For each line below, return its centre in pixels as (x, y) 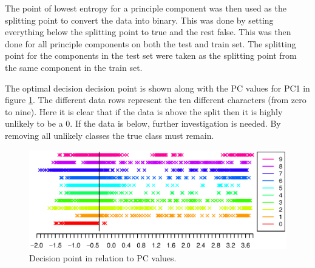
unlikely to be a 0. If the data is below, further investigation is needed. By (143, 123)
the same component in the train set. (74, 67)
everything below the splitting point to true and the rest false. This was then (148, 32)
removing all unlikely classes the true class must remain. (110, 135)
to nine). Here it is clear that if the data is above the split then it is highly (144, 111)
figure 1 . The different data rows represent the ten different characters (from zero (156, 100)
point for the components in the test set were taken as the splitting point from (151, 55)
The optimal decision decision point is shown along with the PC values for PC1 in (157, 88)
